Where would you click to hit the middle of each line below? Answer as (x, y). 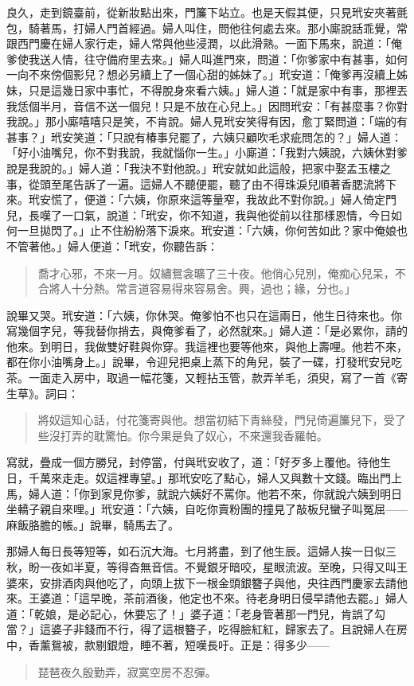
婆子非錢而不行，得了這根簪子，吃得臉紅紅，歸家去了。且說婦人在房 (229, 629)
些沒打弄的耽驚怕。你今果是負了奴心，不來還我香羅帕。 (183, 435)
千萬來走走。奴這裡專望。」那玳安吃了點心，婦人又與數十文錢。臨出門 (209, 478)
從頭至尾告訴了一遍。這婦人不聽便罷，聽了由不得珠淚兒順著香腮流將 (207, 183)
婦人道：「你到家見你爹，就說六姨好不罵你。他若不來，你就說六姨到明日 (215, 493)
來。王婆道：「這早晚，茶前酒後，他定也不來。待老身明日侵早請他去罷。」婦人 (207, 598)
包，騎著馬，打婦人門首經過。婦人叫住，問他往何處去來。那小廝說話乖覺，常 (207, 27)
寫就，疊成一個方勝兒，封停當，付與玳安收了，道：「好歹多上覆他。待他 (193, 462)
